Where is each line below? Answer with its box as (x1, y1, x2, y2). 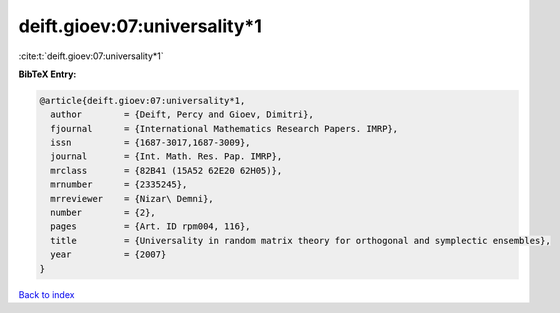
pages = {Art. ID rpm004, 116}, (50, 221, 251, 232)
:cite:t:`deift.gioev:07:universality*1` (18, 50, 164, 62)
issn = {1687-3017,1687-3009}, (50, 137, 251, 149)
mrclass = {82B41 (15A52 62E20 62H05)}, (50, 165, 283, 176)
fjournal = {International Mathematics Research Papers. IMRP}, (50, 123, 399, 134)
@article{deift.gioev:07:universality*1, (39, 95, 246, 106)
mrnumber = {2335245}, (50, 179, 188, 190)
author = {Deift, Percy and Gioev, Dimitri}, (50, 109, 314, 120)
